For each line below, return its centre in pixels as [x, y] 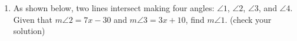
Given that [33, 19]
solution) [29, 31]
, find [195, 19]
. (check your [248, 19]
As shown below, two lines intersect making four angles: [114, 8]
